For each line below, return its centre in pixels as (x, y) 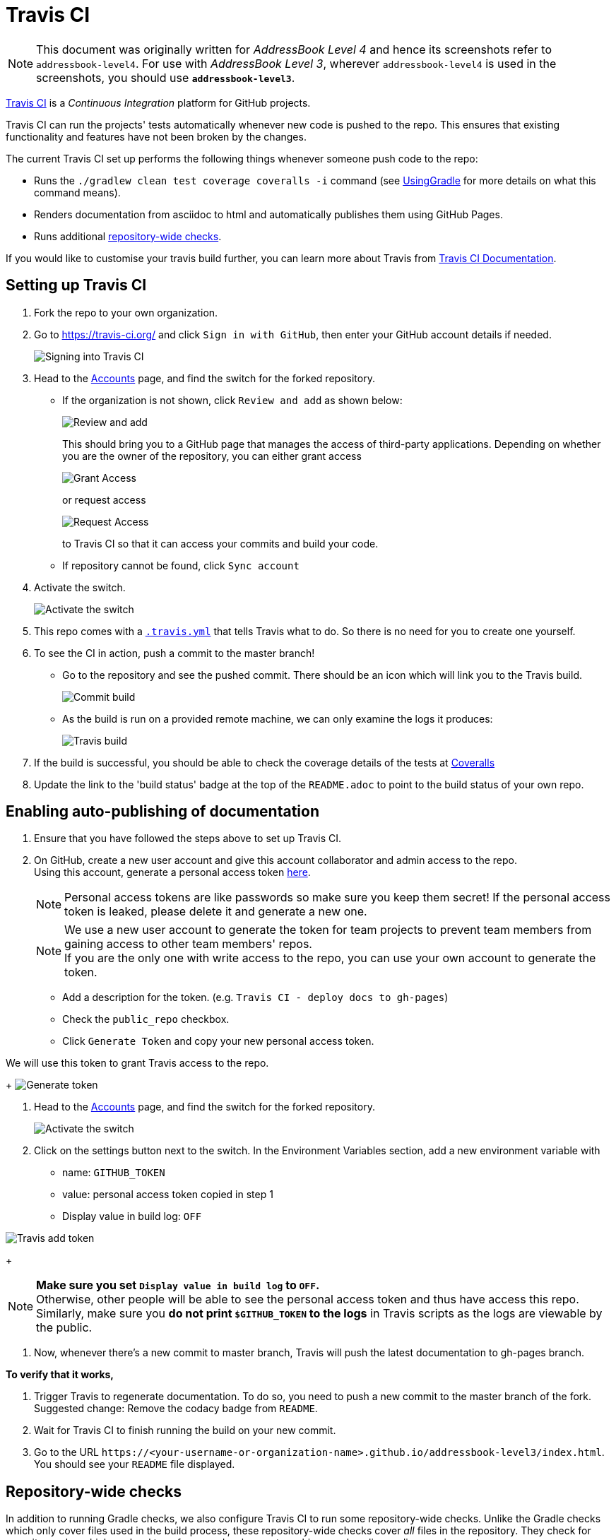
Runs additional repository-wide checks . (128, 236)
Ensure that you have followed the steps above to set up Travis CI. (188, 839)
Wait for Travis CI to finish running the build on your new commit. (185, 1431)
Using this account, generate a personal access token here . (172, 872)
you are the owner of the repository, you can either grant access (212, 456)
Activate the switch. (80, 587)
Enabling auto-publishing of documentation (163, 812)
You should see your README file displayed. (135, 1464)
